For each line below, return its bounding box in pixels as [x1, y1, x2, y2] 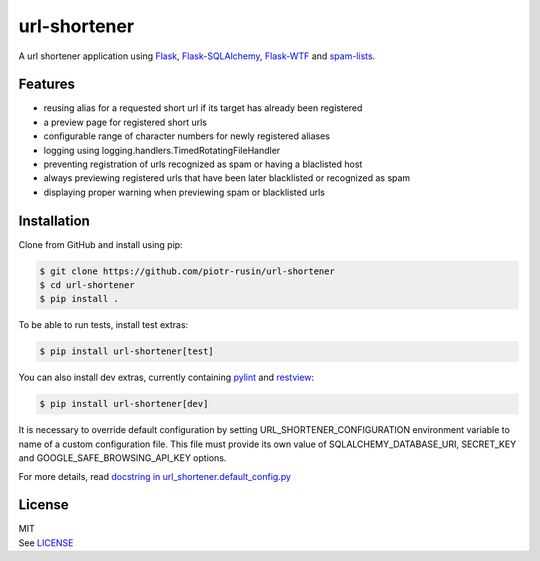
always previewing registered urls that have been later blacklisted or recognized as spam [43, 172, 411, 184]
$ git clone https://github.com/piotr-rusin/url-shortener [39, 265, 335, 277]
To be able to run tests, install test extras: [18, 319, 189, 331]
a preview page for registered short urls [43, 116, 207, 128]
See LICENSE [18, 536, 74, 549]
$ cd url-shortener [39, 280, 135, 291]
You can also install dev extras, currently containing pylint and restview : [18, 371, 315, 384]
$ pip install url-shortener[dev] [39, 398, 209, 410]
